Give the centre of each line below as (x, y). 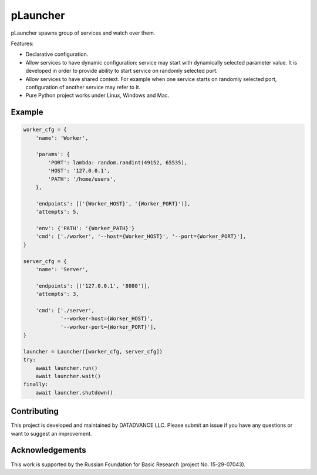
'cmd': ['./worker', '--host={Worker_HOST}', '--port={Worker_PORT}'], (141, 237)
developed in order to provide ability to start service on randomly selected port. (122, 71)
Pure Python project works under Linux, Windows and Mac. (97, 95)
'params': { (53, 154)
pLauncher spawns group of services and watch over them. (83, 33)
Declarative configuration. (57, 54)
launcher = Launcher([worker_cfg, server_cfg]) (93, 351)
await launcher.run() (67, 368)
